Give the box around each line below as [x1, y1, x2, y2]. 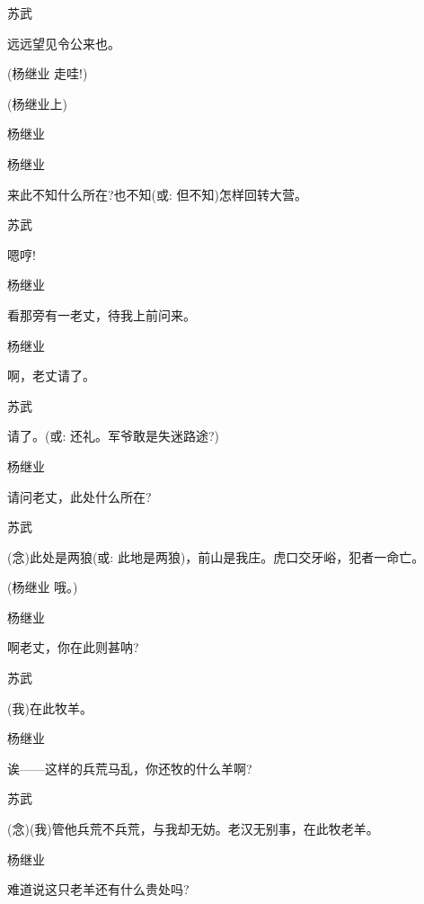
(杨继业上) [7, 94, 67, 112]
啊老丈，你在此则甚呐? [7, 638, 139, 657]
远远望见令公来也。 [7, 33, 120, 52]
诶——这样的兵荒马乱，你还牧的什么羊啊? [7, 758, 252, 777]
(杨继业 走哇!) [7, 64, 88, 83]
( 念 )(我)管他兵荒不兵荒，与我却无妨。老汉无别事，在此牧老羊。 [7, 819, 379, 838]
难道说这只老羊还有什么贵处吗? [7, 880, 190, 899]
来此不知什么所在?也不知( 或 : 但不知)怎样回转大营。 [7, 184, 308, 203]
